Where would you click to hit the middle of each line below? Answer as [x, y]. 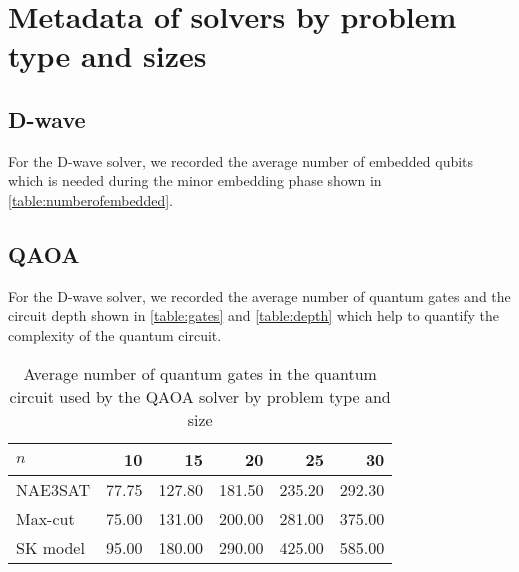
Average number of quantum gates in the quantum [200, 373]
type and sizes [107, 55]
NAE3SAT [53, 489]
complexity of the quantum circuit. [115, 334]
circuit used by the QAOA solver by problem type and [200, 396]
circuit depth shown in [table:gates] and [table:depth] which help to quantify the [254, 315]
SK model [50, 547]
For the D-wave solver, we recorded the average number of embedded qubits [241, 160]
